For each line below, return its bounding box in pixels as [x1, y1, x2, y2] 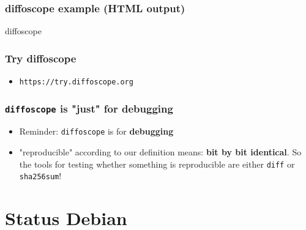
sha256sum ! [19, 169, 62, 182]
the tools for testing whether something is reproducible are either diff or [19, 157, 295, 170]
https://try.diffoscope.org [19, 78, 133, 87]
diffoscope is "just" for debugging [5, 100, 173, 116]
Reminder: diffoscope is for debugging [19, 125, 174, 138]
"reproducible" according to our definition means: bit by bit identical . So [19, 146, 302, 158]
